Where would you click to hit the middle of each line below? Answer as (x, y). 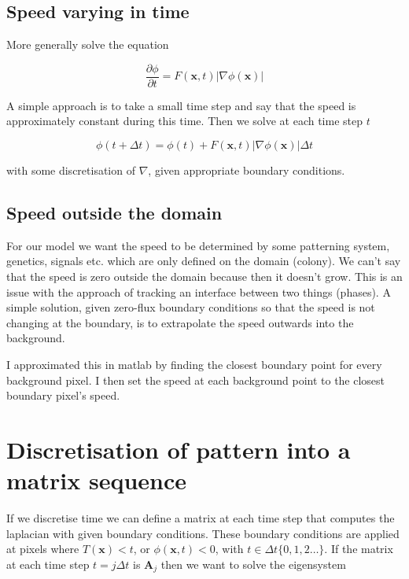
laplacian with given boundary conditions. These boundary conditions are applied (203, 533)
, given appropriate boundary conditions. (247, 170)
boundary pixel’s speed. (63, 395)
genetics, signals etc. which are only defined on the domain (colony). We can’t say (204, 261)
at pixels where (43, 549)
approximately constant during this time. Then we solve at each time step (185, 121)
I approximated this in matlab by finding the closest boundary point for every (194, 364)
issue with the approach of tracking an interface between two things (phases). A (199, 291)
